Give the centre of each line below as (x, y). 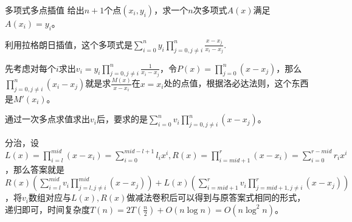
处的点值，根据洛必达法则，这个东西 (236, 83)
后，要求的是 (122, 119)
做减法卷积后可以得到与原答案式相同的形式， (216, 197)
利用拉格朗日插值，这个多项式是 (69, 44)
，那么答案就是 (35, 169)
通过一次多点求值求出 (47, 119)
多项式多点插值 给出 (45, 10)
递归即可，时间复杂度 (47, 209)
